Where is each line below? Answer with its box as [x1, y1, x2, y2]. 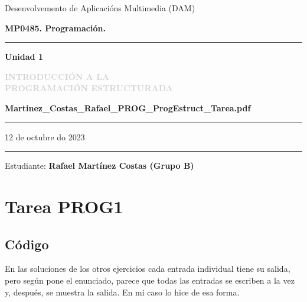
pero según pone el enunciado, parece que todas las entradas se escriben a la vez [5, 274, 295, 286]
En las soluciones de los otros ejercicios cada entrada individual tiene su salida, [5, 262, 290, 275]
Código [5, 234, 49, 253]
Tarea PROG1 [5, 194, 123, 218]
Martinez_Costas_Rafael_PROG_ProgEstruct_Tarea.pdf [5, 101, 251, 114]
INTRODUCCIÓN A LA [5, 70, 110, 82]
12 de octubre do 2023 [5, 130, 85, 143]
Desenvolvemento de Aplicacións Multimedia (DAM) [5, 2, 195, 14]
